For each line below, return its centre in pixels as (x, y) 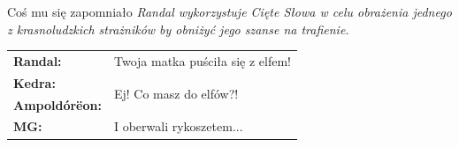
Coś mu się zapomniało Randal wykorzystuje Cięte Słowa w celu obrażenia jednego (229, 11)
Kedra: (34, 82)
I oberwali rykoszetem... (178, 126)
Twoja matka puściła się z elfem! (203, 60)
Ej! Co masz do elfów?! (176, 94)
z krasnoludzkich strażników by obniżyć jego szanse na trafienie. (178, 29)
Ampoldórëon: (57, 104)
